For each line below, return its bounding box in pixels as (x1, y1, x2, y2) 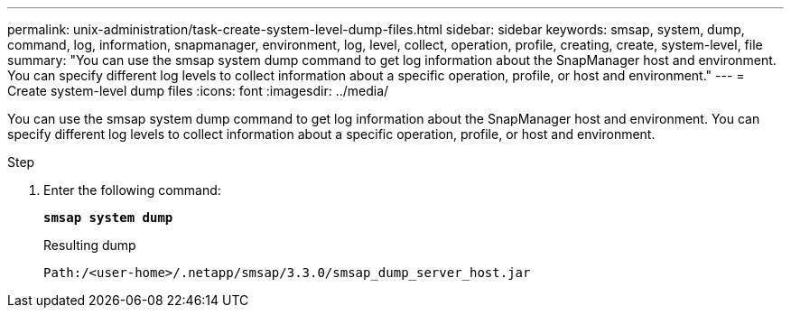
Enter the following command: (43, 182, 221, 198)
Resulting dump (43, 237, 136, 253)
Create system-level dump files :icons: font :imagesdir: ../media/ (7, 83, 389, 98)
